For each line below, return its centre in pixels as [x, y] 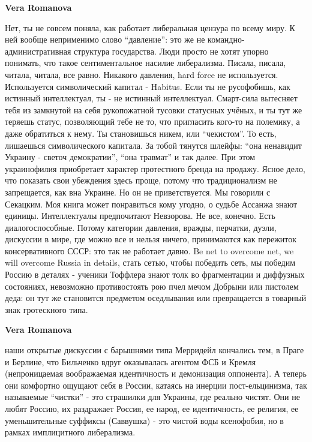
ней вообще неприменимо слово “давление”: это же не [105, 39]
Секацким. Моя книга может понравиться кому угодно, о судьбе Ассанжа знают [151, 204]
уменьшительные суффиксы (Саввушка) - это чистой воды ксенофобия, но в [144, 420]
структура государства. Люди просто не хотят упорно [171, 51]
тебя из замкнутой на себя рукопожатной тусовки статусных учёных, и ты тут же [154, 109]
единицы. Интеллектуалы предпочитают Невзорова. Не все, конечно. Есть [140, 216]
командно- [226, 39]
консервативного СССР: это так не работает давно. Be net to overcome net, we [149, 250]
